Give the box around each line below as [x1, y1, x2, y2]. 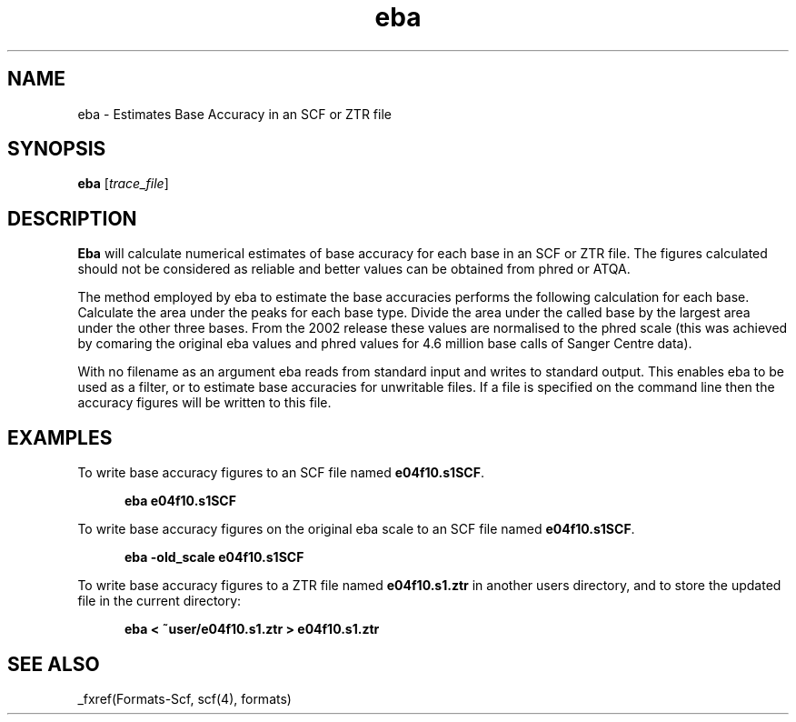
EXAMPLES [7, 426, 113, 449]
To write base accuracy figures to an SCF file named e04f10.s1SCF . [77, 465, 484, 481]
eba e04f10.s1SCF [124, 493, 236, 509]
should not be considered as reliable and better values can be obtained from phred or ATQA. [77, 261, 631, 277]
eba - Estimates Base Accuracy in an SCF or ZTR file [77, 105, 392, 122]
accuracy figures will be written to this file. [77, 395, 332, 411]
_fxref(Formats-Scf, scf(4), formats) [77, 690, 292, 707]
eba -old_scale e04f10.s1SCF [124, 549, 304, 566]
